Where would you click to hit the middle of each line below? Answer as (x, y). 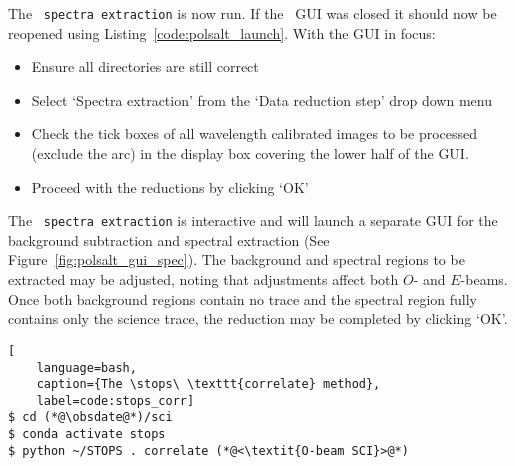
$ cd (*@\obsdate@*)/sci (90, 417)
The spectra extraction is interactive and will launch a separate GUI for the (253, 220)
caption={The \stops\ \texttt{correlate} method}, (208, 384)
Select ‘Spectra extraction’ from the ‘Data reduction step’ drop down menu (261, 99)
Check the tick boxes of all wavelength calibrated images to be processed (254, 133)
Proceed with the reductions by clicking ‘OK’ (170, 186)
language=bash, (86, 367)
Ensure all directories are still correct (145, 66)
